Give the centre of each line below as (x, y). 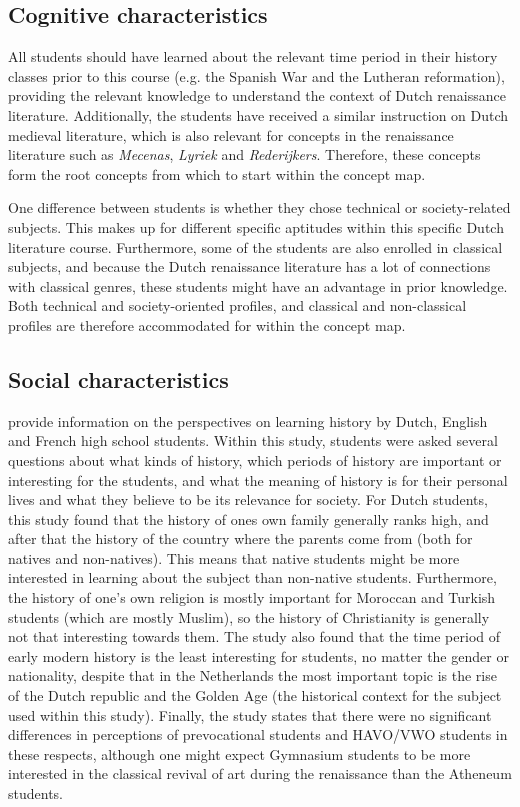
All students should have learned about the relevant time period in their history (253, 56)
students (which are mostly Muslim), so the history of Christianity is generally (249, 616)
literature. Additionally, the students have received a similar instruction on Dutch (258, 114)
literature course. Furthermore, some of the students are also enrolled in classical (255, 246)
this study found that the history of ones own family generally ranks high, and (248, 518)
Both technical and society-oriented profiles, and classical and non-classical (237, 305)
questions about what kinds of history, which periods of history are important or (255, 459)
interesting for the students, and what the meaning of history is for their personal (258, 479)
